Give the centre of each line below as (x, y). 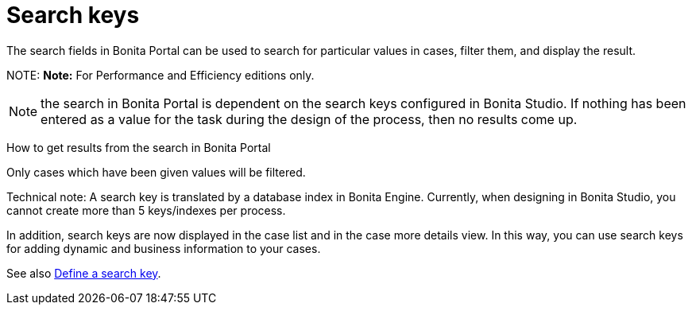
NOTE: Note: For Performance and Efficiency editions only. (160, 75)
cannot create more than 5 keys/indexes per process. (146, 210)
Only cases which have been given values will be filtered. (156, 172)
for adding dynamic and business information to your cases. (164, 248)
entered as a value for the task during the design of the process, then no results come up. (309, 119)
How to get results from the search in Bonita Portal (139, 147)
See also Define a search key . (84, 273)
